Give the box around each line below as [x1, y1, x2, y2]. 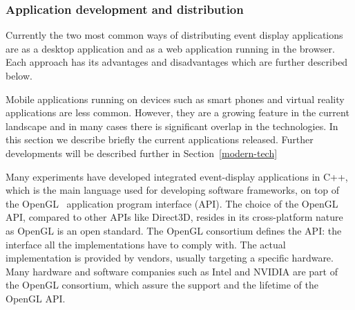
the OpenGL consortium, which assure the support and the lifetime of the [6, 277, 319, 292]
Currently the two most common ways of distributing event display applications [6, 28, 343, 42]
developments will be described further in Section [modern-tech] [6, 145, 278, 160]
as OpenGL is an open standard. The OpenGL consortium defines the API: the [6, 223, 342, 237]
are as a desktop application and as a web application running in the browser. [6, 41, 335, 55]
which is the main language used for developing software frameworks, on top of [6, 183, 340, 197]
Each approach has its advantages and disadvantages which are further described [6, 55, 348, 69]
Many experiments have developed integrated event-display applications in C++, [6, 169, 348, 183]
